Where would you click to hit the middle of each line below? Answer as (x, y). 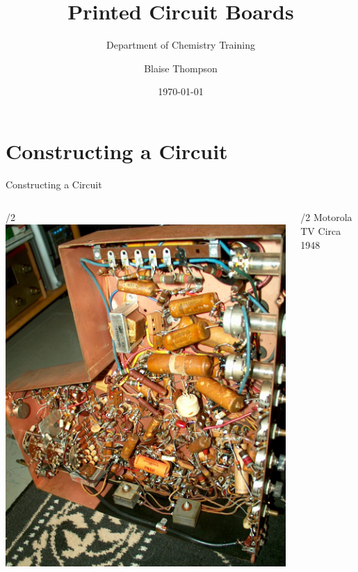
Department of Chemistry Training (181, 45)
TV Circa (321, 231)
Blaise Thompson (181, 68)
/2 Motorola (326, 217)
